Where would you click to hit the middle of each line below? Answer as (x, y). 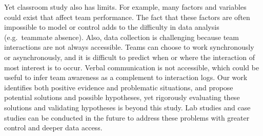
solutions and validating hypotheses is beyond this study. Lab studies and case (127, 107)
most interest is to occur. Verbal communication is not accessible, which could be (132, 67)
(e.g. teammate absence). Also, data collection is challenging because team (122, 37)
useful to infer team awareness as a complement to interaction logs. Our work (126, 77)
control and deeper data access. (53, 128)
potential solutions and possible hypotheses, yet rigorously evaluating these (122, 97)
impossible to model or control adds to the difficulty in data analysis (112, 27)
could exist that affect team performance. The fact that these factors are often (127, 17)
